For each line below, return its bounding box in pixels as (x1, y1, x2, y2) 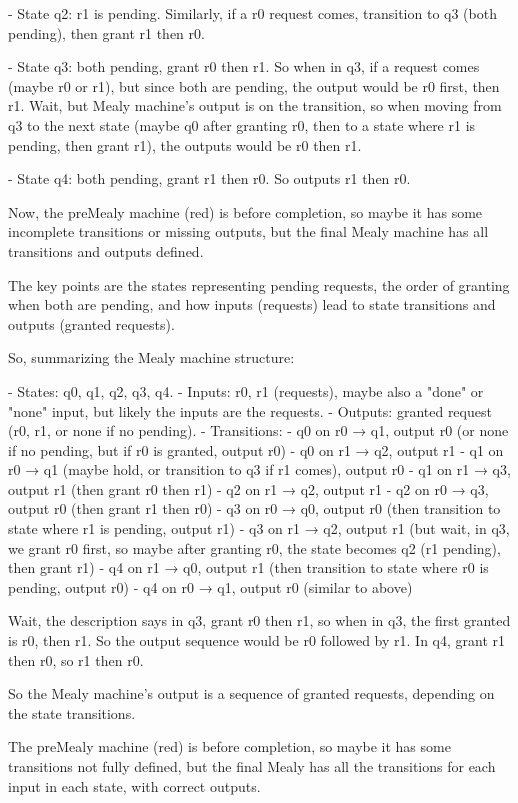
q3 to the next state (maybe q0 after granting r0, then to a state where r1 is (8, 114, 476, 135)
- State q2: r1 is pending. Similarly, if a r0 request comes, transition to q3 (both (8, 3, 497, 23)
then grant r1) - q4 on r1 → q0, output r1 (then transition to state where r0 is (8, 557, 489, 578)
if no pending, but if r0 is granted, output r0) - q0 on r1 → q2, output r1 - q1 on (8, 439, 504, 460)
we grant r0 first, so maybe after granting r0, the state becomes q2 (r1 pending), (8, 537, 501, 558)
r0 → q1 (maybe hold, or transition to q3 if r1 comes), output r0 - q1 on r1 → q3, (8, 459, 511, 480)
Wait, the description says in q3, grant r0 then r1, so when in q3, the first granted (8, 610, 511, 631)
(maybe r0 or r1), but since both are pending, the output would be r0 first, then (8, 75, 500, 96)
